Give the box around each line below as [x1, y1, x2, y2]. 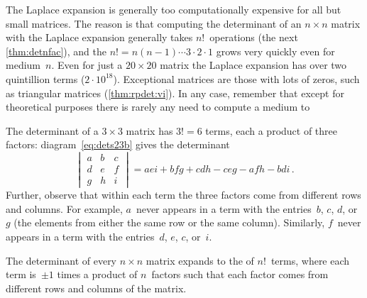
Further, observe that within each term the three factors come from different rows [6, 187, 361, 202]
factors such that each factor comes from [151, 267, 329, 282]
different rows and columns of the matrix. [6, 280, 187, 295]
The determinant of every [6, 253, 117, 267]
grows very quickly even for [216, 43, 335, 58]
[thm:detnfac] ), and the [6, 43, 106, 58]
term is [6, 267, 36, 282]
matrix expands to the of [146, 253, 254, 267]
